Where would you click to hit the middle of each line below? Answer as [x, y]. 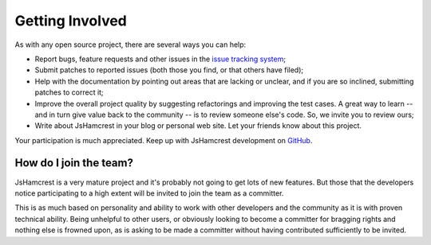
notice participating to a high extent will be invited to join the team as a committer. [149, 193]
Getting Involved [71, 21]
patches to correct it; [69, 92]
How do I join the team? [74, 163]
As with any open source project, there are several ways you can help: [130, 45]
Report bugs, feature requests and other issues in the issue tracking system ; [160, 59]
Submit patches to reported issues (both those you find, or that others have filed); [169, 70]
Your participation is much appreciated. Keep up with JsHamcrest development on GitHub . [164, 140]
